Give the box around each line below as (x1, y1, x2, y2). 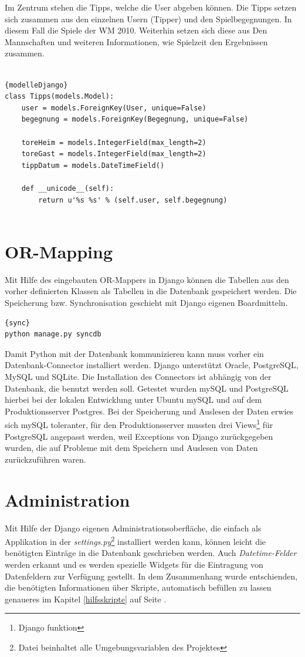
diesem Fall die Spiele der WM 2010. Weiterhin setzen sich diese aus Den (5, 24, 267, 36)
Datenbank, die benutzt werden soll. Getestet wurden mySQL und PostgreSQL (5, 382, 289, 394)
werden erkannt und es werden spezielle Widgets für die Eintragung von (5, 558, 263, 570)
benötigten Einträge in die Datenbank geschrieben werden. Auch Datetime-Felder (5, 547, 297, 559)
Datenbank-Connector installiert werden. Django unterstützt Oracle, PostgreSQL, (5, 359, 299, 371)
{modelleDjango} (5, 80, 68, 89)
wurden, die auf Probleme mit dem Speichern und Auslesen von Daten (5, 442, 258, 454)
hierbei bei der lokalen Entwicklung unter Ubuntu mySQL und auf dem (5, 393, 262, 406)
